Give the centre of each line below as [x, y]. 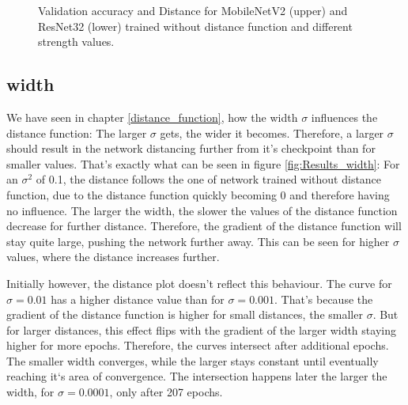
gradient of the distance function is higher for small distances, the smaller [185, 314]
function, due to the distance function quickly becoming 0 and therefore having [198, 194]
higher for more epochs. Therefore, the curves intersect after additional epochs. [198, 345]
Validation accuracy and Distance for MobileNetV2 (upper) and [193, 10]
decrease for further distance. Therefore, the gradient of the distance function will [204, 226]
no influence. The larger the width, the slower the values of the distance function [202, 210]
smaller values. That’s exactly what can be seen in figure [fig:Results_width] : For [203, 163]
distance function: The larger [77, 132]
